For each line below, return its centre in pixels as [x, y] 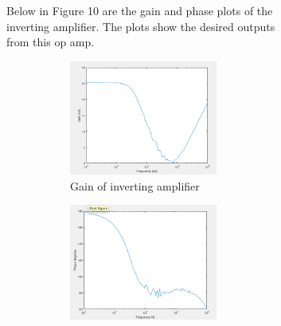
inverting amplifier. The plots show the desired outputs [141, 26]
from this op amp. [51, 42]
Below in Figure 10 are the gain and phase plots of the [140, 10]
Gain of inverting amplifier [135, 185]
